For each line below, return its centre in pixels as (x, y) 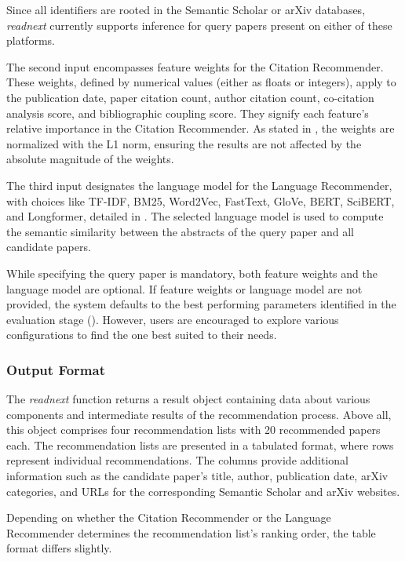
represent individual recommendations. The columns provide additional (177, 460)
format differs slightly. (59, 548)
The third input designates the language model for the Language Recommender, (199, 185)
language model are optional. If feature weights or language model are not (184, 288)
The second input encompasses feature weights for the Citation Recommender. (195, 66)
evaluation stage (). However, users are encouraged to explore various (173, 319)
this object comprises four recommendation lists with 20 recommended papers (193, 430)
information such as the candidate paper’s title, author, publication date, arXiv (197, 476)
